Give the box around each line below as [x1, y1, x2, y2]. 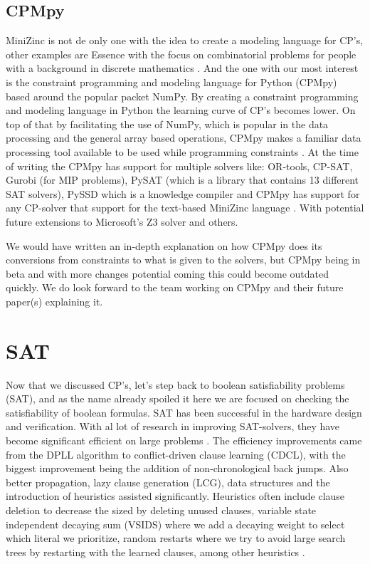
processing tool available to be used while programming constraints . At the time [6, 144, 359, 159]
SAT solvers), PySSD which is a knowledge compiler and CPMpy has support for [6, 186, 360, 201]
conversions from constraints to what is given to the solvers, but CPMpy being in [6, 252, 361, 267]
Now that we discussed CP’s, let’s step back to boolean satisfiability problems [6, 377, 345, 392]
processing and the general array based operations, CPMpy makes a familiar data [6, 130, 361, 145]
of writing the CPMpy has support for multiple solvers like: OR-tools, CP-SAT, [6, 158, 353, 173]
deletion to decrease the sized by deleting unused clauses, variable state [6, 502, 317, 517]
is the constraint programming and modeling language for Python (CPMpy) [6, 74, 337, 89]
